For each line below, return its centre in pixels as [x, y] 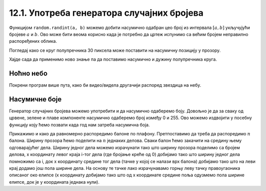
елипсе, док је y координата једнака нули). [54, 182]
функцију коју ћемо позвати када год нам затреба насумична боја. [80, 125]
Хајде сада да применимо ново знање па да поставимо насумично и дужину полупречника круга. [113, 60]
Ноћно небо [28, 73]
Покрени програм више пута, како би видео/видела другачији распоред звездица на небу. [105, 85]
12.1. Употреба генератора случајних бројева [106, 13]
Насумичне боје [35, 99]
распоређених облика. [33, 41]
